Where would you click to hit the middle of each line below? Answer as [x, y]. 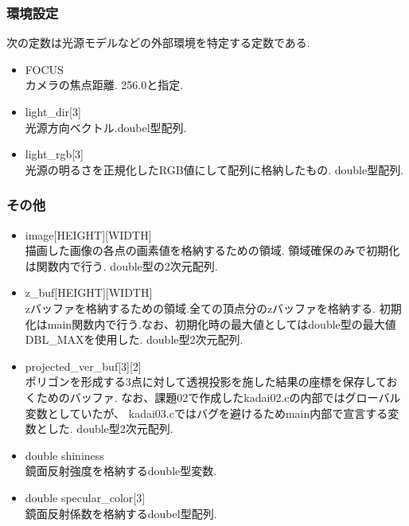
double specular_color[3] [85, 497]
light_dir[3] [53, 111]
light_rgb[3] [54, 154]
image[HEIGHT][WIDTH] [88, 234]
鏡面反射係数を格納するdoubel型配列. [121, 513]
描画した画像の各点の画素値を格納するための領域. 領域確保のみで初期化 [212, 250]
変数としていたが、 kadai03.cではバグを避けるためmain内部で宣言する [206, 413]
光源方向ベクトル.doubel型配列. [106, 127]
